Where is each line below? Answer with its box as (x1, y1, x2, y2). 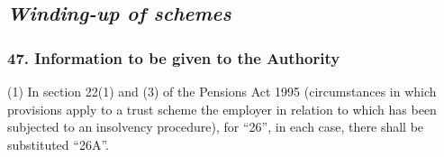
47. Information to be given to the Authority (7, 46, 340, 69)
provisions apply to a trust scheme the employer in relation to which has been (7, 99, 437, 118)
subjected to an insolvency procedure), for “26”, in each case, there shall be (7, 117, 424, 136)
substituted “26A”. (7, 134, 109, 153)
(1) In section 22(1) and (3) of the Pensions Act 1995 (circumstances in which (7, 82, 437, 100)
